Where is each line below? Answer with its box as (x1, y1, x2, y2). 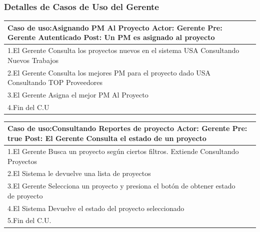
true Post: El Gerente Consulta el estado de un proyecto (7, 133, 206, 143)
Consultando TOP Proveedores (7, 77, 103, 87)
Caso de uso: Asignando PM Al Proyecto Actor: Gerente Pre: (7, 22, 222, 32)
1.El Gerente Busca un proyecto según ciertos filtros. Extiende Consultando (7, 145, 239, 156)
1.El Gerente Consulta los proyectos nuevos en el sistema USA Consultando (7, 45, 239, 55)
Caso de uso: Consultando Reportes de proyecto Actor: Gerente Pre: (7, 123, 247, 133)
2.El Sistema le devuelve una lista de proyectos (7, 168, 151, 178)
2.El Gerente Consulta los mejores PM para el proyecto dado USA (7, 67, 211, 77)
